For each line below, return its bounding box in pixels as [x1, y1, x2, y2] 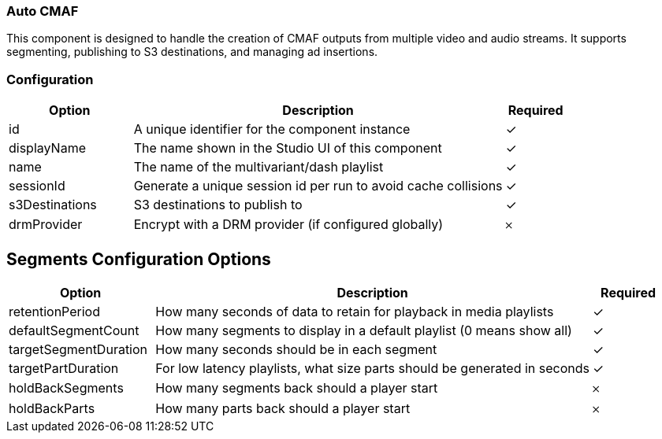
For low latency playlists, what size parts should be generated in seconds [155, 360, 589, 376]
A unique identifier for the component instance [133, 121, 411, 138]
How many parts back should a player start [155, 400, 411, 416]
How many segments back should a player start [155, 379, 438, 396]
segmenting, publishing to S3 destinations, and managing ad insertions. [6, 45, 378, 59]
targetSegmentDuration [9, 341, 148, 357]
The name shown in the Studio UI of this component [133, 140, 442, 157]
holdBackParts [9, 400, 95, 416]
